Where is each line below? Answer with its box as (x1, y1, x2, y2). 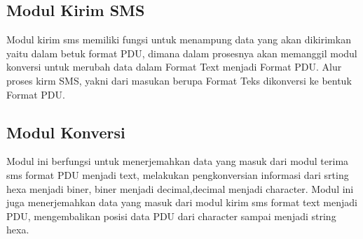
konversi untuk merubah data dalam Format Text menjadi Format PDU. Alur (6, 59, 342, 74)
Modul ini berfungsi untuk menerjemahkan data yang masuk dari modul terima (6, 154, 349, 168)
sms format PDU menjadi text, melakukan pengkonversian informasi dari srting (6, 167, 349, 182)
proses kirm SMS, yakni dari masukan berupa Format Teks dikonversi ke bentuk (6, 73, 352, 87)
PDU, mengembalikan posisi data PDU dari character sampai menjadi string (6, 208, 336, 223)
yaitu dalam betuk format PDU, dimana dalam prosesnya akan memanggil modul (6, 45, 357, 60)
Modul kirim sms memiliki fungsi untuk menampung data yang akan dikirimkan (6, 32, 351, 47)
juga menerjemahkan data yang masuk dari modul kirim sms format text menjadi (6, 195, 357, 210)
